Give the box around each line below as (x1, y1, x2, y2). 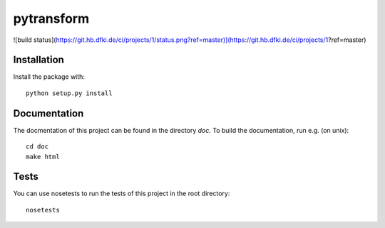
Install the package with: (13, 72, 86, 81)
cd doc (26, 143, 49, 151)
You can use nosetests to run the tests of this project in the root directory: (13, 189, 230, 198)
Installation (13, 54, 64, 66)
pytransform (13, 11, 89, 26)
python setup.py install (26, 89, 113, 97)
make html (26, 153, 60, 161)
